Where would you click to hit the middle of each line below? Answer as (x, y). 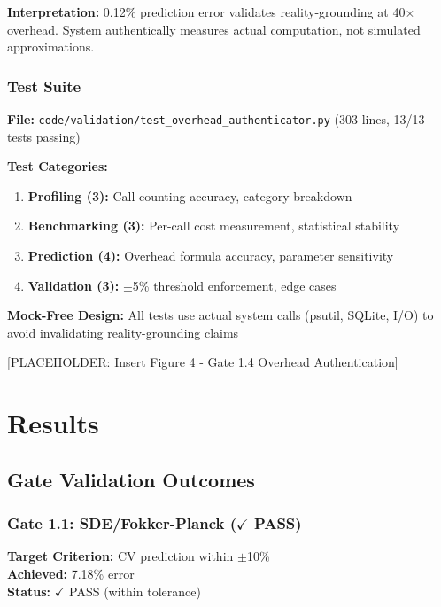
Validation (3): (73, 285)
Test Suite (44, 86)
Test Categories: (58, 166)
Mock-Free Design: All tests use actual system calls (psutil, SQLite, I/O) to (220, 315)
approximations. (51, 47)
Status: (29, 591)
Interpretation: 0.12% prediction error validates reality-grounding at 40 (206, 12)
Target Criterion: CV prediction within (120, 556)
